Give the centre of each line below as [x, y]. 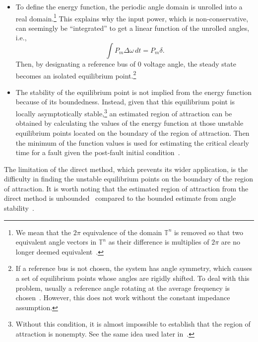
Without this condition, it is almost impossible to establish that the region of [133, 324]
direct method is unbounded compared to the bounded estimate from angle [120, 198]
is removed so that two [208, 232]
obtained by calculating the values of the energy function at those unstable [129, 123]
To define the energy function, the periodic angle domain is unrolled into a [129, 6]
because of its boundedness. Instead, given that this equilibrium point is [125, 102]
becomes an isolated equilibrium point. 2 [76, 75]
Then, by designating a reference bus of [76, 64]
